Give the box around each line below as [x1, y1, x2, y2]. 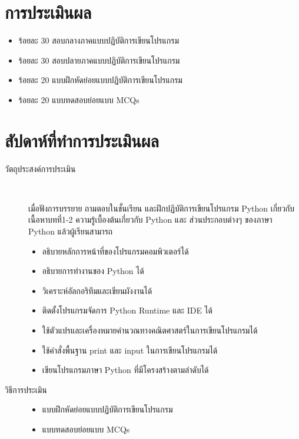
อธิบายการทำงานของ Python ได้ [42, 265, 144, 277]
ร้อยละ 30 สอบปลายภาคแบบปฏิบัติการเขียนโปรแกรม [18, 54, 180, 66]
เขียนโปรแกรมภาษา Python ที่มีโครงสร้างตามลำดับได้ [42, 364, 209, 376]
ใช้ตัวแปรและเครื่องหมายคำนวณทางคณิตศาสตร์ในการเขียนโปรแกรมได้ [42, 324, 258, 336]
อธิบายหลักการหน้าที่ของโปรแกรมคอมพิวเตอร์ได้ [42, 245, 189, 257]
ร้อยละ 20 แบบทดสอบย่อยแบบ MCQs [18, 93, 139, 105]
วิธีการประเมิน [5, 383, 47, 395]
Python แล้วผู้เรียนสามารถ [28, 225, 113, 237]
